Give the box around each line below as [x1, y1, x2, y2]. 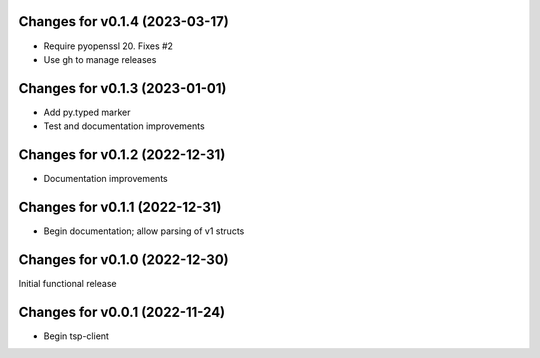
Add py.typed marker [43, 106, 131, 118]
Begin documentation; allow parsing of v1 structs [43, 225, 245, 237]
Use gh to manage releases [43, 53, 157, 65]
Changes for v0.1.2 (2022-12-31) [18, 146, 226, 164]
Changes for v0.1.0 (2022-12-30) [18, 251, 229, 268]
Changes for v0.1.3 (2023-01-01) [18, 80, 227, 97]
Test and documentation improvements [43, 120, 205, 132]
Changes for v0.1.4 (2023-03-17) [18, 13, 229, 30]
